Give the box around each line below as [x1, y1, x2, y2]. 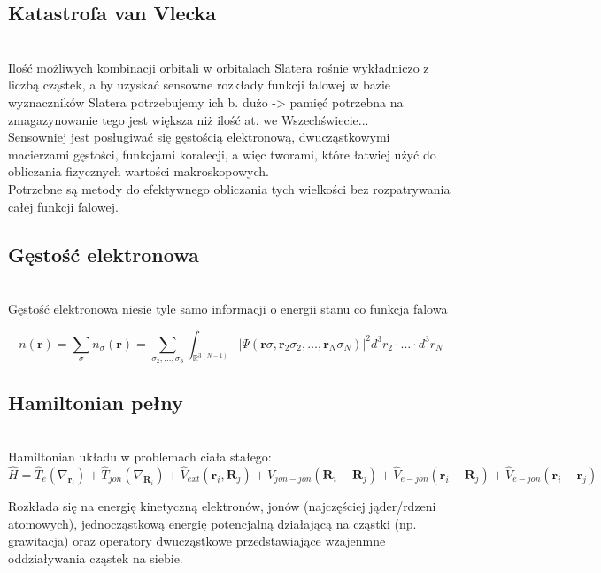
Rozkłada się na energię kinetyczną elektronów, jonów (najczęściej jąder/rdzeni [8, 496, 436, 515]
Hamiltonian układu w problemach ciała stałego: [8, 447, 272, 466]
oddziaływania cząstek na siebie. [8, 548, 183, 567]
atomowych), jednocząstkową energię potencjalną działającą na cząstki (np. [8, 514, 417, 532]
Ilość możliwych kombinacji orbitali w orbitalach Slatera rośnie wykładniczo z [8, 58, 429, 76]
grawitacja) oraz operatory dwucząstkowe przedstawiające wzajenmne [8, 531, 386, 550]
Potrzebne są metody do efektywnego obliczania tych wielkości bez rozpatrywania [8, 179, 451, 197]
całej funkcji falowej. [8, 197, 119, 215]
